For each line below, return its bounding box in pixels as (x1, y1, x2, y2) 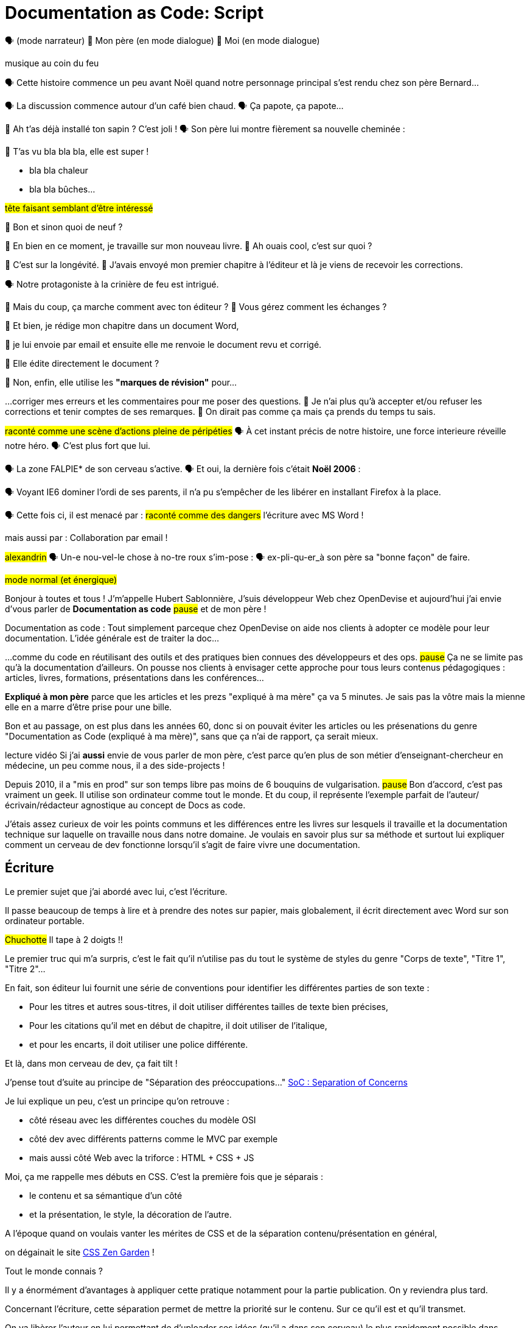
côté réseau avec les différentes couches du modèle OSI (29, 1114, 256, 1125)
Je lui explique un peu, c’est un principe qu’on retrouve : (5, 1095, 229, 1106)
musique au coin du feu (5, 57, 99, 68)
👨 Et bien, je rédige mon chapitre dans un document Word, (5, 320, 239, 331)
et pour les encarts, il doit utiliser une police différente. (29, 1039, 248, 1050)
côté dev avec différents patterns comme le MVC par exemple (29, 1133, 278, 1144)
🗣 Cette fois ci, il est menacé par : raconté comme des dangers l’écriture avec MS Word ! (5, 509, 364, 520)
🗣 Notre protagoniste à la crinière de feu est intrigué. (5, 278, 219, 289)
